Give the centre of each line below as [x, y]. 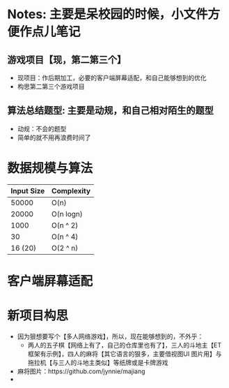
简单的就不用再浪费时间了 [54, 137]
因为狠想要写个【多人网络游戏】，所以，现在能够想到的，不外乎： [110, 336]
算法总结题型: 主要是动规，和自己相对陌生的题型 [110, 111]
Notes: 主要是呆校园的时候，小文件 [108, 14]
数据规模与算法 [50, 168]
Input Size [28, 191]
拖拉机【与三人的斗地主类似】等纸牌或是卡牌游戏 [98, 362]
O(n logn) [67, 214]
